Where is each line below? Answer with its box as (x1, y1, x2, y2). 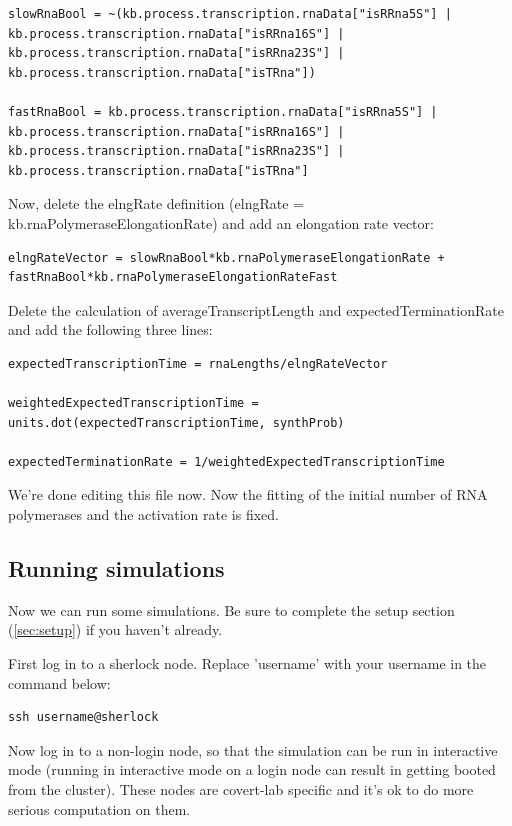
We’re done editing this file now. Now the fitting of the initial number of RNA (8, 484, 488, 505)
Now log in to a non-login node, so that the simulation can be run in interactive (8, 739, 498, 760)
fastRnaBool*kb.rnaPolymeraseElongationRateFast (8, 270, 338, 285)
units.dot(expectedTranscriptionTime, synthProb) (8, 415, 345, 430)
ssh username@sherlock (8, 710, 159, 725)
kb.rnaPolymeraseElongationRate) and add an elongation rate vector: (8, 212, 434, 233)
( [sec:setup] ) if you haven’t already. (8, 619, 223, 640)
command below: (8, 672, 111, 693)
